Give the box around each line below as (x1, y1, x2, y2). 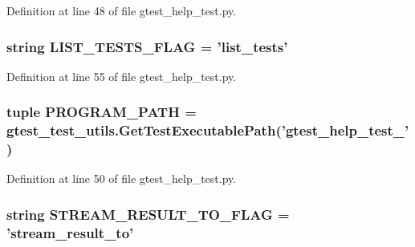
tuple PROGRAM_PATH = (6, 102, 197, 122)
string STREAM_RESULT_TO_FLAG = (6, 204, 290, 224)
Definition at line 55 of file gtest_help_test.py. (6, 67, 237, 84)
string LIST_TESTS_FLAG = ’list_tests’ (6, 36, 288, 56)
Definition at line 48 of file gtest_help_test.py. (6, 2, 237, 18)
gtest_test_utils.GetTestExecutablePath (6, 120, 276, 140)
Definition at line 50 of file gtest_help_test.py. (6, 170, 237, 187)
